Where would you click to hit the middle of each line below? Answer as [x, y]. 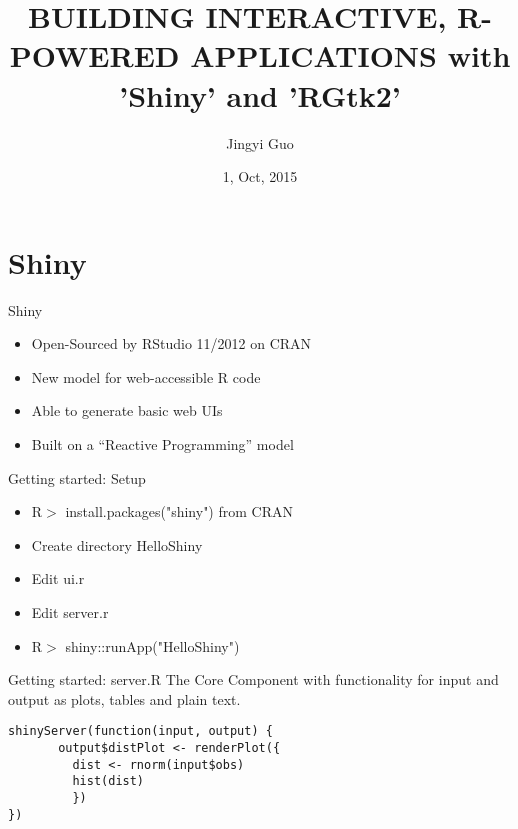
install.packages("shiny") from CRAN [179, 511]
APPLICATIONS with [350, 55]
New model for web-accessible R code [146, 376]
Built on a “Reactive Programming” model [162, 444]
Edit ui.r [58, 578]
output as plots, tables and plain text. [124, 698]
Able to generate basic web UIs [127, 410]
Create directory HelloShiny [117, 544]
